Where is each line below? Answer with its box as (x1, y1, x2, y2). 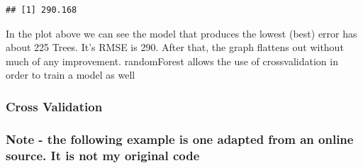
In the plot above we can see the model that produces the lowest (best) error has (6, 26, 357, 40)
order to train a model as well (6, 67, 135, 82)
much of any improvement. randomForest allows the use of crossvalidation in (6, 53, 338, 68)
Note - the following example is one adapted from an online (6, 130, 354, 147)
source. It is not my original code (6, 146, 200, 164)
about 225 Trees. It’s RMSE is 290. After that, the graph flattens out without (6, 40, 344, 55)
